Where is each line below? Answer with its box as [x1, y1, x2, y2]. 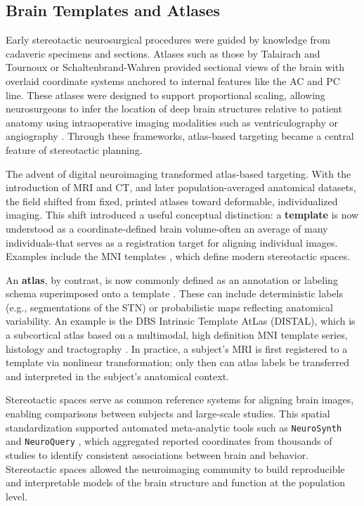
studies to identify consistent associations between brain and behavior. [6, 447, 309, 462]
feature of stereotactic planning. [6, 142, 143, 157]
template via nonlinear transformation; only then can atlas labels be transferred [6, 355, 350, 370]
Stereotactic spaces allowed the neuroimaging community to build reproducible [6, 461, 345, 476]
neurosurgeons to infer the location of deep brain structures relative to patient [6, 101, 342, 116]
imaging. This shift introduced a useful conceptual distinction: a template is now [6, 207, 359, 222]
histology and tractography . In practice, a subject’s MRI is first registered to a [6, 341, 348, 356]
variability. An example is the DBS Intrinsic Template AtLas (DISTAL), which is [6, 313, 356, 328]
